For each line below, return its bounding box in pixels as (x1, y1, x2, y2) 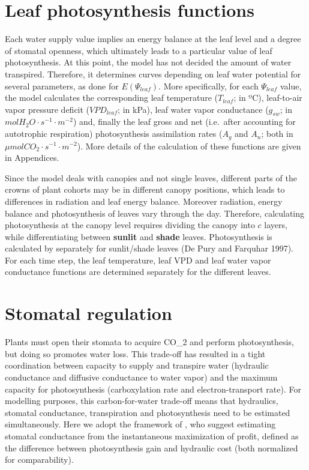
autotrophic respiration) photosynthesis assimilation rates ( (5, 127, 223, 140)
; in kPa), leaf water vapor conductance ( (118, 103, 269, 115)
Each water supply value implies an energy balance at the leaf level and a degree (5, 32, 301, 45)
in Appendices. (5, 151, 59, 164)
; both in (261, 127, 293, 140)
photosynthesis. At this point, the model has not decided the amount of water (5, 56, 292, 68)
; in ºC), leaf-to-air (233, 91, 302, 104)
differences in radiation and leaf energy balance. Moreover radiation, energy (5, 194, 283, 207)
